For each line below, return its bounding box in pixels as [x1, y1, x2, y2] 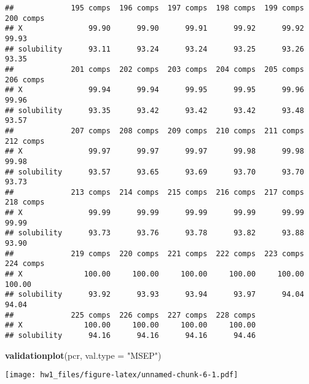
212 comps [5, 136, 45, 146]
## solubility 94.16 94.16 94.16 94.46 [5, 331, 256, 340]
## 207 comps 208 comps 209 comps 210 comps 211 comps [5, 126, 304, 135]
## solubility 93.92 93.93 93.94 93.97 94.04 [5, 290, 304, 299]
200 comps [5, 14, 45, 23]
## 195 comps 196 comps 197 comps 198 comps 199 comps [5, 4, 304, 12]
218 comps [5, 198, 45, 207]
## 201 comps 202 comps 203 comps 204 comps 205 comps [5, 65, 304, 74]
